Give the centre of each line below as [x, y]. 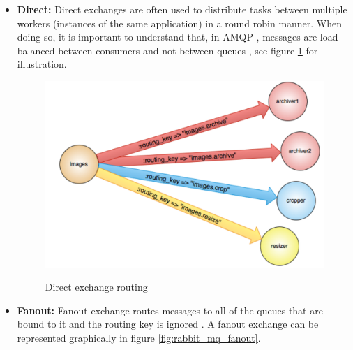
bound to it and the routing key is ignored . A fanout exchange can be [168, 324]
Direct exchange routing [96, 287]
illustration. [42, 64]
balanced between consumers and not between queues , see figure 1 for [167, 50]
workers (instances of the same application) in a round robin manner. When [180, 23]
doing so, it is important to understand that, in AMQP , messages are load [178, 37]
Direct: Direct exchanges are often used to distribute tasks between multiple [182, 9]
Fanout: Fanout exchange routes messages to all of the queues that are [170, 310]
